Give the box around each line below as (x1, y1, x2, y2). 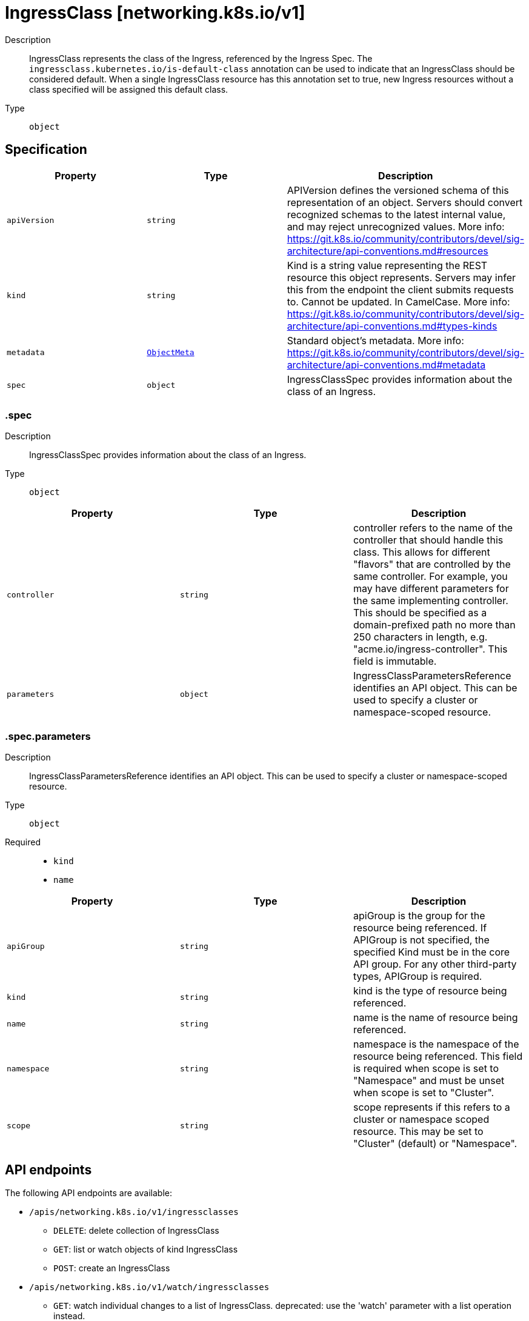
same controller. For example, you (353, 570, 508, 583)
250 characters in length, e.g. (353, 631, 488, 644)
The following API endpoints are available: (5, 1187, 172, 1198)
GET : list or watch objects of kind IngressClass (53, 1243, 238, 1254)
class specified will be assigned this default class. (29, 84, 228, 95)
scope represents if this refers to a (353, 1101, 510, 1114)
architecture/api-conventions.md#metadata (287, 358, 486, 371)
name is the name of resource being (353, 1011, 518, 1024)
